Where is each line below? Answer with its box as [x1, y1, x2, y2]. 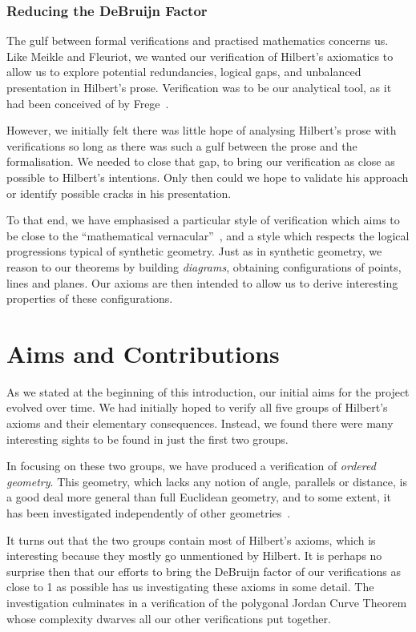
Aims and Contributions [6, 336, 280, 369]
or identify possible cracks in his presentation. [6, 184, 232, 201]
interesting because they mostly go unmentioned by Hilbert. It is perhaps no [6, 547, 382, 564]
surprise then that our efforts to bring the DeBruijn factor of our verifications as [6, 562, 401, 579]
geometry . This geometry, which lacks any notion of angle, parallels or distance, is [6, 473, 407, 489]
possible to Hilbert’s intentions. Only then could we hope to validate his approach [6, 168, 409, 185]
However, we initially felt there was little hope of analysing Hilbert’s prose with [6, 122, 397, 139]
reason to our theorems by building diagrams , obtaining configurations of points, [6, 258, 402, 275]
